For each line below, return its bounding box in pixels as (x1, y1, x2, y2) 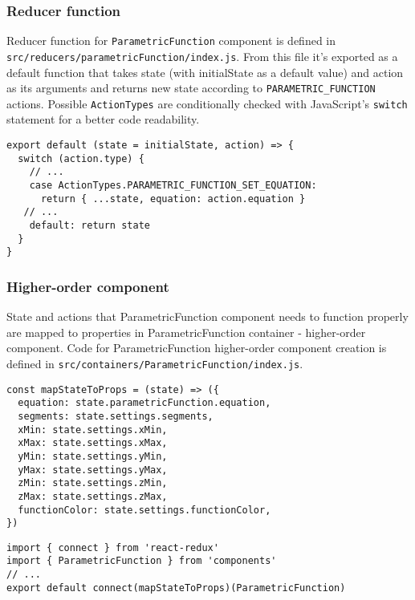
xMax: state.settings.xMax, (18, 437, 168, 449)
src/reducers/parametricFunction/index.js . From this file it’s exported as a (6, 47, 398, 64)
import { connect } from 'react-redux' (6, 541, 219, 553)
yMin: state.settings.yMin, (18, 450, 168, 462)
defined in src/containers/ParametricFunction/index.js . (6, 355, 303, 371)
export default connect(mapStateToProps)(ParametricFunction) (6, 582, 346, 594)
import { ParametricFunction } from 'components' (6, 555, 277, 567)
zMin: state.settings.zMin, (18, 477, 168, 489)
